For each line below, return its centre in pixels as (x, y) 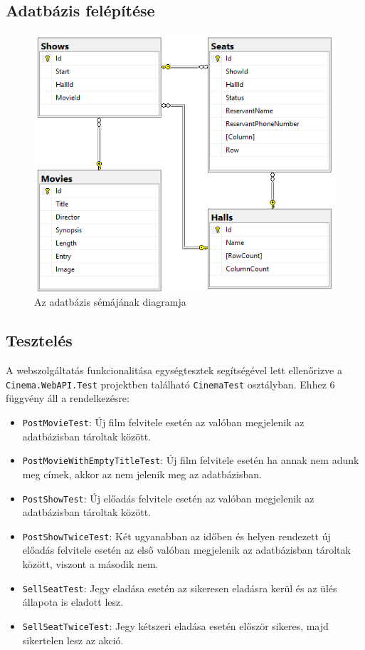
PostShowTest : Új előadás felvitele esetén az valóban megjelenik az (168, 498)
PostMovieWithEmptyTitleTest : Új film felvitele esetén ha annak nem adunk (191, 460)
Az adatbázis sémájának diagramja (110, 302)
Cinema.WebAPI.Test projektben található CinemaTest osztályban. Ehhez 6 (170, 384)
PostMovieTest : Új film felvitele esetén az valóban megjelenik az (163, 422)
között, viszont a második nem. (90, 564)
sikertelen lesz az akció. (73, 640)
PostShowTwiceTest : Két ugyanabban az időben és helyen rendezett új (176, 536)
